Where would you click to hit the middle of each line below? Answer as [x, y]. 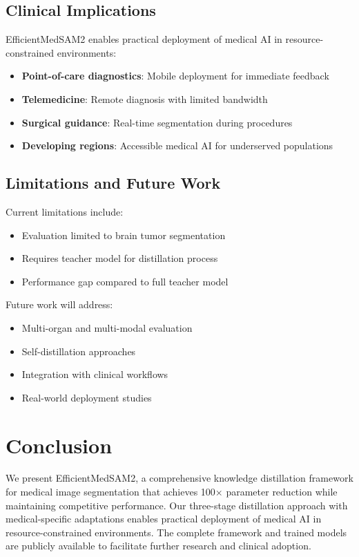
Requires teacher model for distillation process [120, 258]
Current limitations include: [65, 211]
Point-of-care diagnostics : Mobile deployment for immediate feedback [175, 76]
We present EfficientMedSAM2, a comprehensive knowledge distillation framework [179, 478]
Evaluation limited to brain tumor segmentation [124, 235]
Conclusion [59, 445]
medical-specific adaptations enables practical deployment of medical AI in [164, 519]
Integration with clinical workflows [95, 374]
